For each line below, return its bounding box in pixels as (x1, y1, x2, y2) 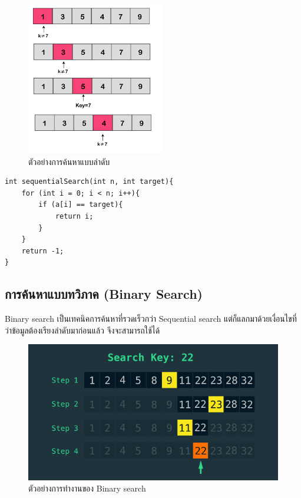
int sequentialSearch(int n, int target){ (5, 177, 174, 186)
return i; (55, 212, 94, 220)
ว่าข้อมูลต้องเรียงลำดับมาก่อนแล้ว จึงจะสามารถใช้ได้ (5, 324, 160, 336)
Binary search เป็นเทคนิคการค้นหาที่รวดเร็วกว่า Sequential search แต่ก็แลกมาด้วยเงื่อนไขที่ (5, 312, 297, 325)
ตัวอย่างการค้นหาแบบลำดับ (28, 155, 110, 167)
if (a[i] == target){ (38, 200, 123, 209)
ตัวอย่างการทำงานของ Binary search (28, 482, 146, 494)
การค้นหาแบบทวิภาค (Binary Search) (5, 285, 203, 303)
